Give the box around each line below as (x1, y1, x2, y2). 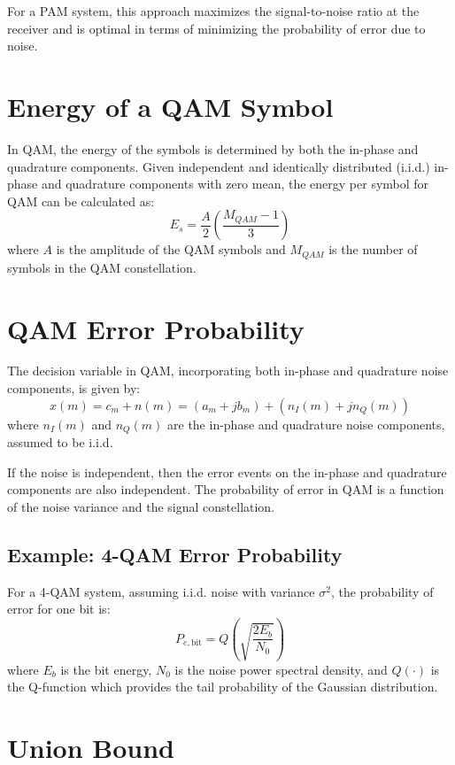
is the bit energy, (60, 660, 152, 678)
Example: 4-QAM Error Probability (7, 540, 343, 568)
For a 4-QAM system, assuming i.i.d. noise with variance (7, 582, 315, 600)
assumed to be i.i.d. (7, 433, 113, 452)
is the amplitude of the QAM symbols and (56, 240, 286, 259)
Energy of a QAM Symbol (7, 88, 334, 124)
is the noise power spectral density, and (174, 660, 388, 678)
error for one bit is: (7, 599, 111, 618)
